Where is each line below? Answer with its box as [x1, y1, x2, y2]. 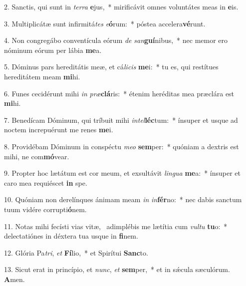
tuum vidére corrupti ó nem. [4, 204, 87, 214]
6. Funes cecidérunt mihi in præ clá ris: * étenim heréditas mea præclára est [4, 88, 235, 98]
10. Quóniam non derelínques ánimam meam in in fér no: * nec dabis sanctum [4, 194, 242, 205]
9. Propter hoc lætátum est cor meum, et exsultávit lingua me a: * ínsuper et [4, 168, 241, 178]
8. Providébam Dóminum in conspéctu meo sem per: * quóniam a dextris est [4, 141, 239, 151]
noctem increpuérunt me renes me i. [4, 124, 113, 135]
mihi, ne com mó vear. [4, 151, 69, 161]
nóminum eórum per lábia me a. [4, 44, 102, 55]
